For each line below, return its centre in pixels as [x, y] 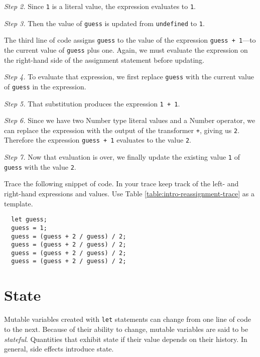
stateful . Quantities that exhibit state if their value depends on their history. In [126, 339]
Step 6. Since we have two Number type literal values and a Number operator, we [130, 120]
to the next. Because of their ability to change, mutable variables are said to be [126, 329]
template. [19, 203]
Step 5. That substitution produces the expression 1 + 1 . [92, 103]
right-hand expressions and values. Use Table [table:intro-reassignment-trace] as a [129, 193]
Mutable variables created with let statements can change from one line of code [127, 319]
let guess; [29, 220]
